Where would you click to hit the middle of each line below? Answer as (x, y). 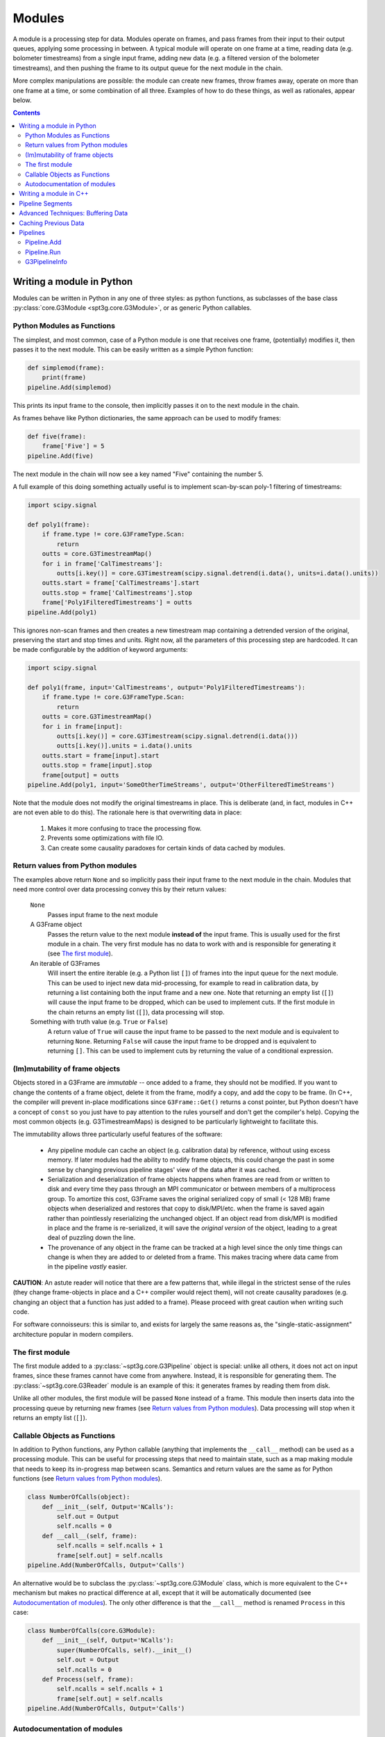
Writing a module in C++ (54, 194)
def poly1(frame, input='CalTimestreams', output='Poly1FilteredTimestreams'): (166, 688)
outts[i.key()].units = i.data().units (124, 746)
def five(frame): (57, 437)
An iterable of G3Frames (65, 963)
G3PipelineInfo (46, 262)
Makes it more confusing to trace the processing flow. (125, 828)
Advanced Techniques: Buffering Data (74, 213)
